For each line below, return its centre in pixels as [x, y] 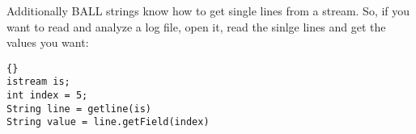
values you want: [48, 42]
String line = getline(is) [79, 109]
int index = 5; [47, 96]
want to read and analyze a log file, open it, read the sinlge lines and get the [196, 26]
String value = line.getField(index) [108, 122]
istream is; [38, 82]
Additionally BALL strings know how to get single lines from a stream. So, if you [208, 10]
